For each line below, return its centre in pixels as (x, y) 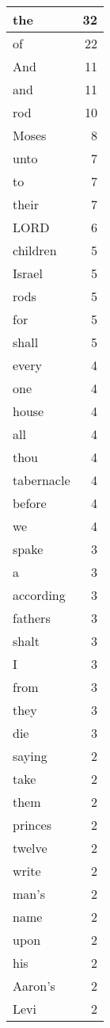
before (30, 503)
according (39, 595)
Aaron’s (34, 986)
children (35, 250)
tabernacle (42, 480)
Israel (28, 273)
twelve (30, 848)
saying (30, 756)
